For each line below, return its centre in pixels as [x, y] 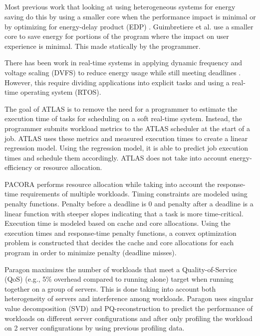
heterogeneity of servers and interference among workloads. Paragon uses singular [129, 298]
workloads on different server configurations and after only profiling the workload [129, 318]
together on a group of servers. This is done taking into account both [110, 288]
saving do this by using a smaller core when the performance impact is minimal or [130, 16]
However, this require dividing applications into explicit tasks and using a [117, 82]
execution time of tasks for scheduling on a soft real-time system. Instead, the [123, 118]
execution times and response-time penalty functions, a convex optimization [121, 233]
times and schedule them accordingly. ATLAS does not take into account [116, 157]
